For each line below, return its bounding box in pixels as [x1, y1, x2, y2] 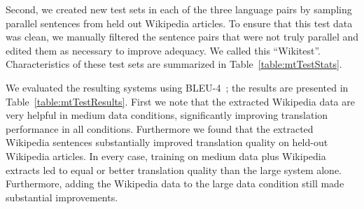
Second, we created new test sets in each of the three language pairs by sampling [6, 2, 352, 16]
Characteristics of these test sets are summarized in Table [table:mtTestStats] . [6, 57, 342, 71]
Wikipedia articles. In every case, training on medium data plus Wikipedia [6, 148, 326, 163]
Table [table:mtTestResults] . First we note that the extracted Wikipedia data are [6, 94, 355, 108]
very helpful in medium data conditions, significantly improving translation [6, 108, 328, 122]
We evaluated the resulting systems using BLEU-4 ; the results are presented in [6, 80, 349, 94]
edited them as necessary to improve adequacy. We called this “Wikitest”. [6, 43, 321, 57]
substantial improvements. [6, 189, 118, 204]
